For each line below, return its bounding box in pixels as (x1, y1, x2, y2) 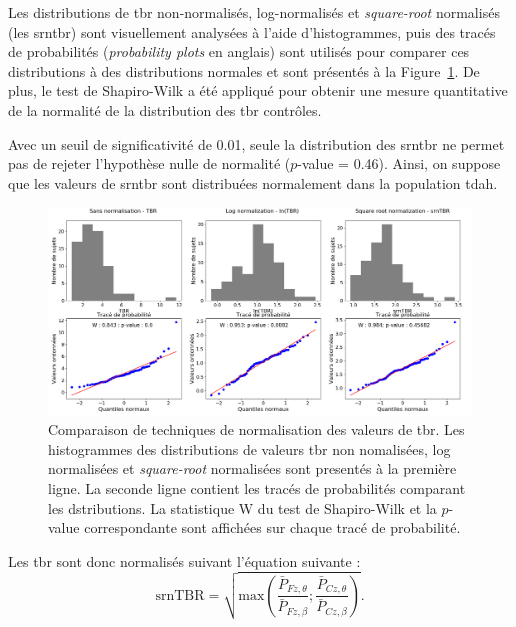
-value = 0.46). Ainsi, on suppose (297, 153, 501, 174)
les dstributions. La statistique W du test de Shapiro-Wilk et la (48, 497, 437, 518)
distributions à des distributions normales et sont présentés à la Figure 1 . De (8, 60, 480, 81)
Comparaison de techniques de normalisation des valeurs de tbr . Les (48, 419, 465, 440)
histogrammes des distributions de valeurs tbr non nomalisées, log (48, 438, 451, 459)
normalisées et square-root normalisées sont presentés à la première (48, 458, 457, 479)
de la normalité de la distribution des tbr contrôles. (8, 99, 322, 120)
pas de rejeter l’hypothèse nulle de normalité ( (8, 153, 291, 174)
